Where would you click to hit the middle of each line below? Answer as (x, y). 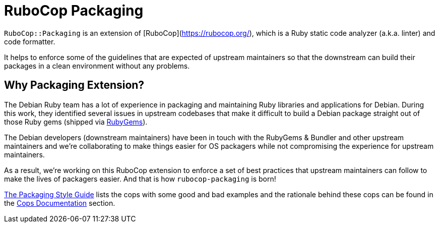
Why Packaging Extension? (74, 85)
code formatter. (30, 41)
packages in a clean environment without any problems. (97, 66)
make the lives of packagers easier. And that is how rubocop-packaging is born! (140, 179)
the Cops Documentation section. (60, 203)
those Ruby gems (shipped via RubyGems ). (76, 122)
